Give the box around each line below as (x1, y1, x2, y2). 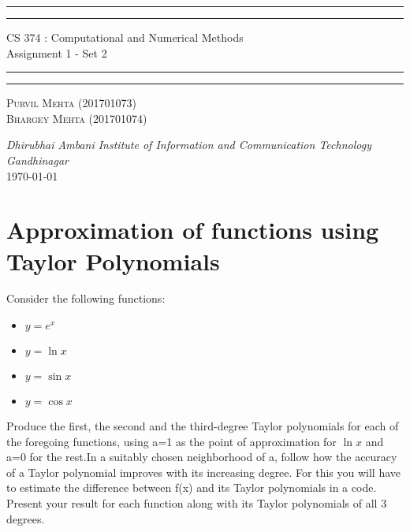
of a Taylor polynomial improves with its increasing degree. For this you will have (6, 463, 401, 480)
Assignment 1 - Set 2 (6, 44, 107, 61)
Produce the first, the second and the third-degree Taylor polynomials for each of (6, 418, 399, 434)
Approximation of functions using (6, 214, 379, 246)
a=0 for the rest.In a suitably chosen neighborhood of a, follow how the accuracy (6, 448, 397, 465)
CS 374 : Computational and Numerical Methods (6, 29, 244, 45)
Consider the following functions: (6, 290, 166, 307)
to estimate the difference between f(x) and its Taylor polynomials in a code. (6, 479, 377, 496)
